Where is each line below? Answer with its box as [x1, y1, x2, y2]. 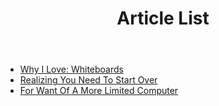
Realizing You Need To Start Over [19, 74, 158, 86]
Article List [116, 7, 210, 30]
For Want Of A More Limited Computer [19, 85, 179, 97]
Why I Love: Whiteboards [19, 63, 124, 76]
